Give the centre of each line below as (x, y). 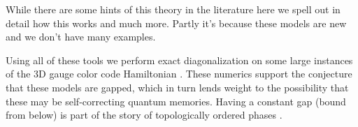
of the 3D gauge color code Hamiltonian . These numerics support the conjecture (179, 74)
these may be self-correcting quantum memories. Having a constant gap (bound (176, 101)
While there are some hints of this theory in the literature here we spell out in (173, 9)
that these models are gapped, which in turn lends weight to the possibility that (177, 87)
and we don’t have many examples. (81, 37)
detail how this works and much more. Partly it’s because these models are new (176, 23)
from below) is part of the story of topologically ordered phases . (144, 115)
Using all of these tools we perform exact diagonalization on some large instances (179, 60)
